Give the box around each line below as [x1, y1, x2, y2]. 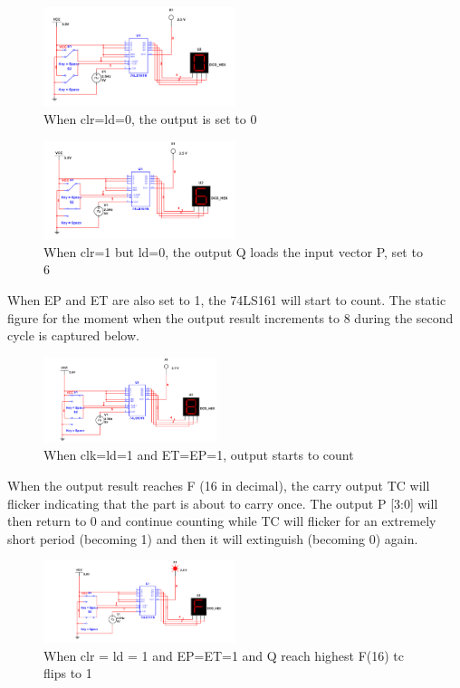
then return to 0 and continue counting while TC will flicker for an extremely [7, 511, 436, 530]
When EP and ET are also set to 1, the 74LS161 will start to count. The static [7, 290, 446, 309]
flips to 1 [43, 664, 92, 683]
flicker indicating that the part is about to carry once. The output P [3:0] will [7, 493, 438, 512]
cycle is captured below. [7, 326, 139, 345]
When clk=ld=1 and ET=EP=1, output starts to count [43, 445, 354, 464]
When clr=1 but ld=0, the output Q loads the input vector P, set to [43, 242, 423, 261]
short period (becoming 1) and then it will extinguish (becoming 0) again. [7, 529, 418, 548]
